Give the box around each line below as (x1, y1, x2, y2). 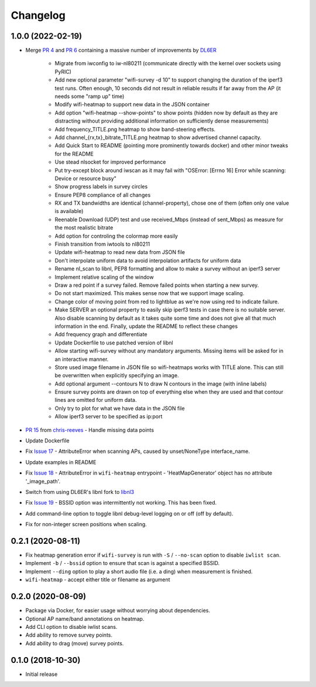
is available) (54, 208, 84, 215)
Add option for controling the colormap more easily (54, 232, 178, 239)
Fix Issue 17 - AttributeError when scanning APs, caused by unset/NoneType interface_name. (25, 448, 250, 455)
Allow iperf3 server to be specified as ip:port (54, 413, 163, 420)
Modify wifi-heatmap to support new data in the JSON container (54, 101, 210, 108)
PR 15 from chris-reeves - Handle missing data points (25, 426, 154, 434)
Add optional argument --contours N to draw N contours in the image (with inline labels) (54, 380, 267, 387)
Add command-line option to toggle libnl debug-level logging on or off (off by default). (25, 510, 233, 517)
